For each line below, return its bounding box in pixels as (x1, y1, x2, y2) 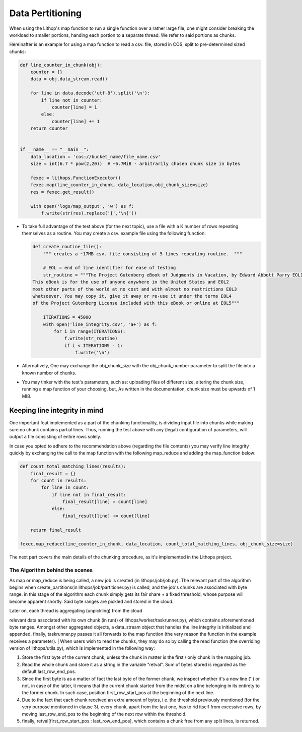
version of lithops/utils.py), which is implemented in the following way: (9, 645, 156, 651)
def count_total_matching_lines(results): (20, 464, 126, 469)
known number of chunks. (22, 370, 77, 376)
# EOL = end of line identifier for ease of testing (43, 265, 176, 271)
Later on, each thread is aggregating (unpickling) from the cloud (9, 608, 142, 614)
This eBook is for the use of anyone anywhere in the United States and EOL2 (32, 279, 229, 285)
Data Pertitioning (9, 8, 82, 19)
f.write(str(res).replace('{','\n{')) (41, 210, 137, 216)
